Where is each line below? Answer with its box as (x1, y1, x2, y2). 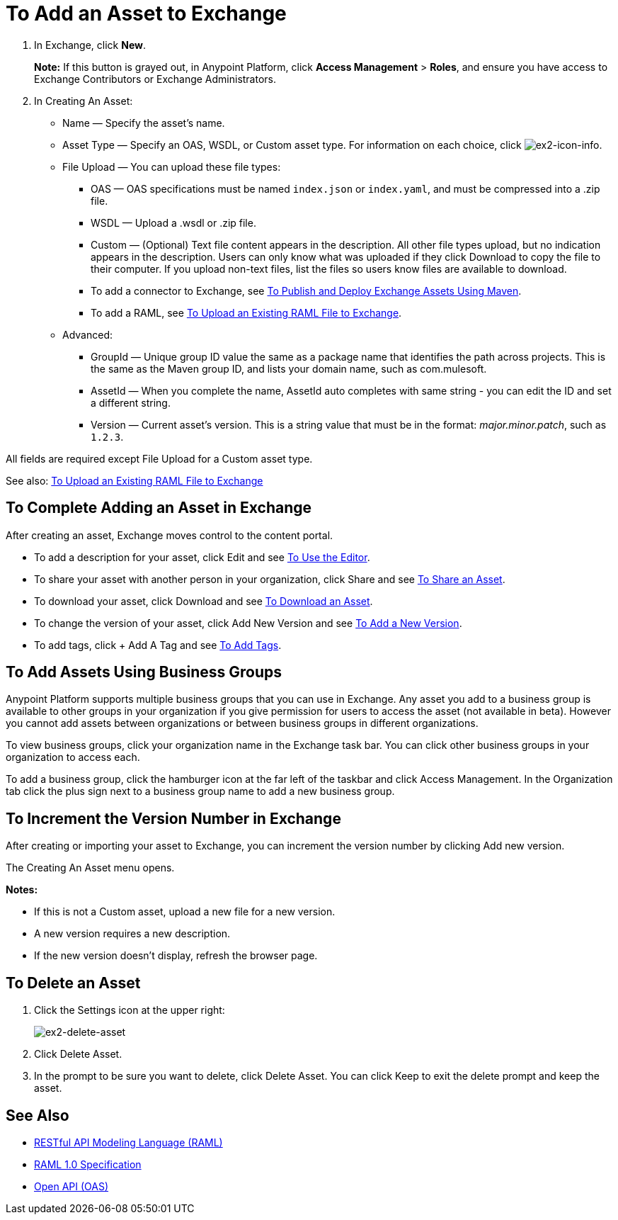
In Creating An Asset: (34, 94, 133, 107)
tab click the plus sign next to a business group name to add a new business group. (6, 785, 395, 798)
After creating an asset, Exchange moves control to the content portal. (6, 529, 333, 541)
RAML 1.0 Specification (34, 1158, 142, 1170)
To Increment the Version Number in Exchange (6, 809, 341, 828)
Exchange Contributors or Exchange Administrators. (34, 72, 277, 85)
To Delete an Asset (6, 973, 141, 992)
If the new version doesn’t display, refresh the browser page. (34, 949, 318, 962)
